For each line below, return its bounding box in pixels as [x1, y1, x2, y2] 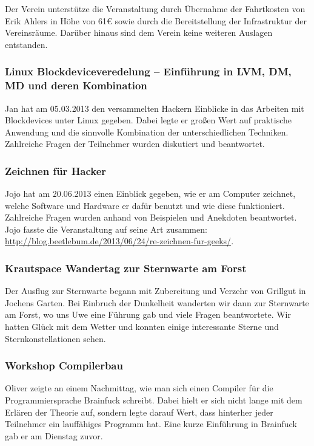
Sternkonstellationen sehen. [5, 332, 106, 345]
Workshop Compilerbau [5, 358, 123, 373]
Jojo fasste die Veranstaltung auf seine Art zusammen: [5, 222, 207, 235]
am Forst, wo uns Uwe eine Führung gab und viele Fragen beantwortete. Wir [5, 308, 291, 321]
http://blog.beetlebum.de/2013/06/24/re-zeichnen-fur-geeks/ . [5, 235, 234, 247]
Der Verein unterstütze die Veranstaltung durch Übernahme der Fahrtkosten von [5, 2, 306, 15]
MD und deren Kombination [5, 78, 147, 93]
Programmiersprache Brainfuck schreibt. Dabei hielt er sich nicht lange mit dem [5, 394, 302, 407]
